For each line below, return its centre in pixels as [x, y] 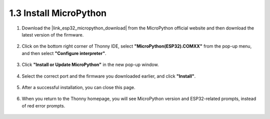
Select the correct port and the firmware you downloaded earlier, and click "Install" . [109, 76]
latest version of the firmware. [53, 34]
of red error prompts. [43, 105]
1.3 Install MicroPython [58, 13]
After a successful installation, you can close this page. [78, 87]
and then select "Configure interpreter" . [64, 53]
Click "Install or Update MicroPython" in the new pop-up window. [90, 64]
